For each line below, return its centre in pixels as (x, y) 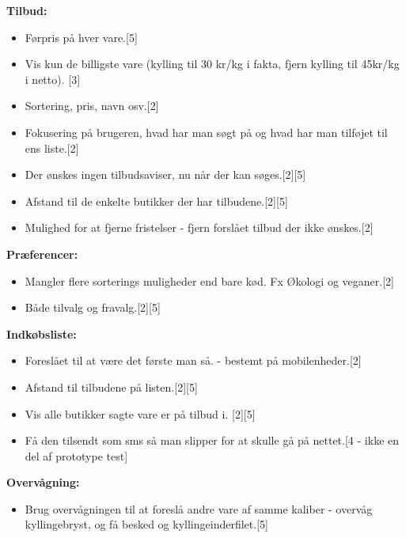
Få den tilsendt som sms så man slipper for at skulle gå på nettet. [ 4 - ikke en (212, 440)
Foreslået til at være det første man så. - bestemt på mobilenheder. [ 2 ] (193, 360)
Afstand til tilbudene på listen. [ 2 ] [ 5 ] (111, 386)
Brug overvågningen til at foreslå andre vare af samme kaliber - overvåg (199, 508)
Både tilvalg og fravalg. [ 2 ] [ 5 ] (93, 307)
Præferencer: (42, 254)
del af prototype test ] (76, 455)
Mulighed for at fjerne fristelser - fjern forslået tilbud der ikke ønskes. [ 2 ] (199, 227)
